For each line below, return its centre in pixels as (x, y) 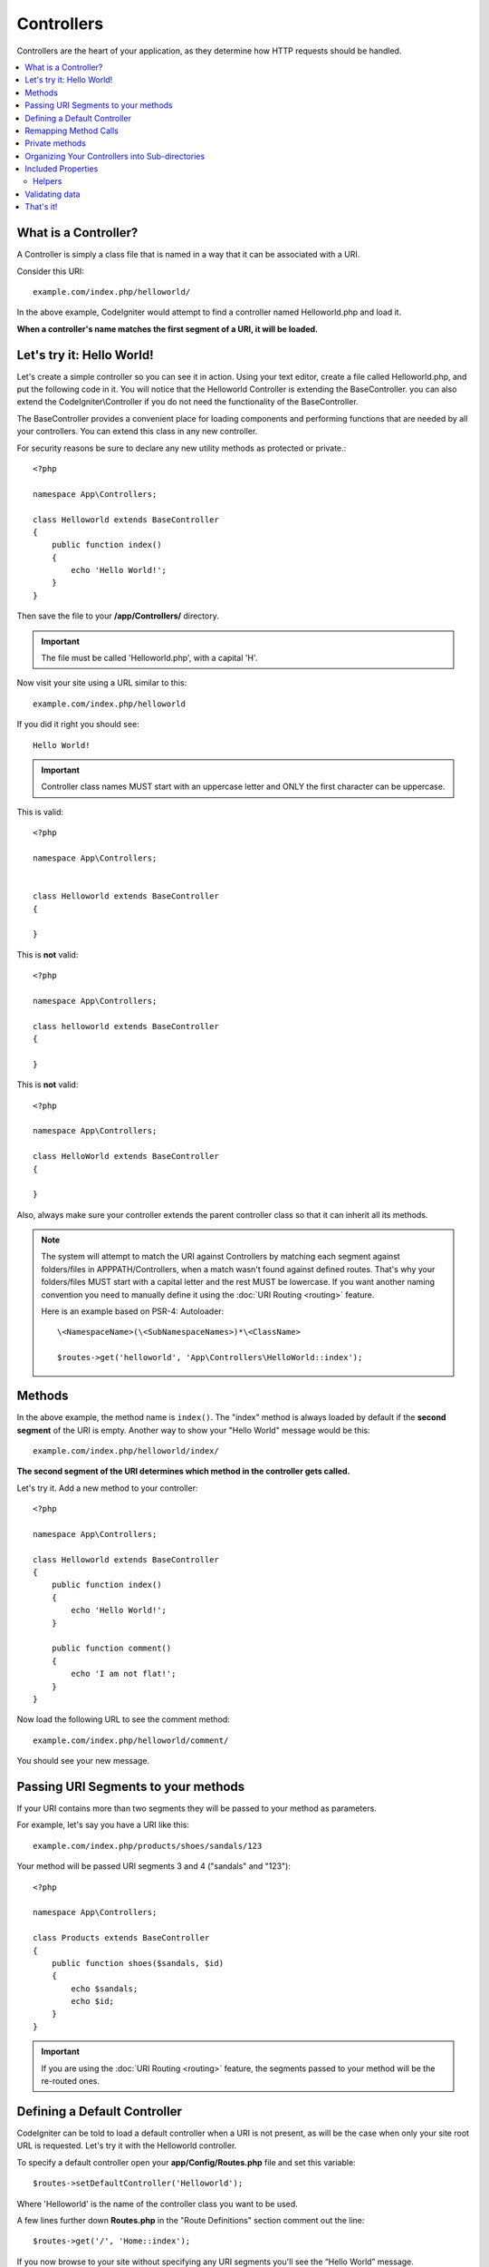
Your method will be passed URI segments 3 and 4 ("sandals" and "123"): (154, 1866)
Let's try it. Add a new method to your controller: (107, 1488)
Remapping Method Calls (72, 131)
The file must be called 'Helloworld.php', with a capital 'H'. (149, 658)
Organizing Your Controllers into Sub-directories (115, 156)
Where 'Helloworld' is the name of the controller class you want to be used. (157, 2204)
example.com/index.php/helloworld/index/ (126, 1450)
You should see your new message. (83, 1761)
